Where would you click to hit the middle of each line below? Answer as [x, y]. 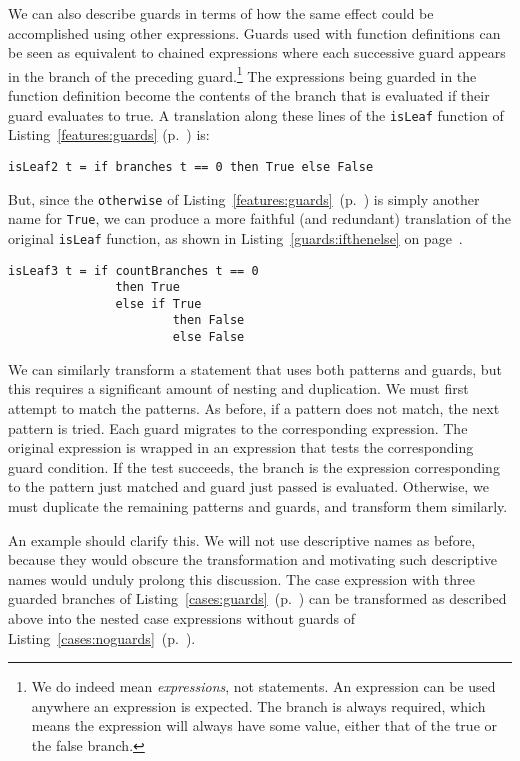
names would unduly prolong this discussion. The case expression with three [242, 578]
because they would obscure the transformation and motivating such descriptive [252, 559]
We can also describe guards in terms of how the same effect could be [221, 13]
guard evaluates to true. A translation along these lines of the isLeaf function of [256, 114]
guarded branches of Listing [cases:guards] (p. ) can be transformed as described [257, 598]
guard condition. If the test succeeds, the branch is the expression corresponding [254, 466]
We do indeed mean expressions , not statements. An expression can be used [263, 686]
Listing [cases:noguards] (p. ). [102, 637]
